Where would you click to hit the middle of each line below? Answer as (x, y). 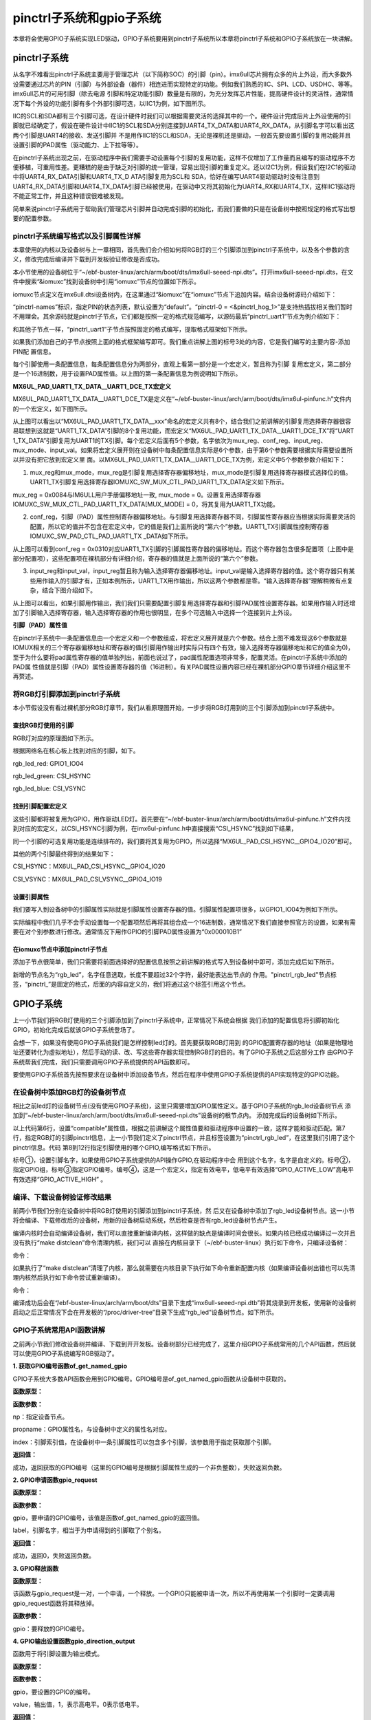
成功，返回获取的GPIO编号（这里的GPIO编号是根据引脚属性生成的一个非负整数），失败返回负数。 (149, 1467)
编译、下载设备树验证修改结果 (62, 1197)
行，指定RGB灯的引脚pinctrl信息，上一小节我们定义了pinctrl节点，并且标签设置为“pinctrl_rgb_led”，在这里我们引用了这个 (184, 1138)
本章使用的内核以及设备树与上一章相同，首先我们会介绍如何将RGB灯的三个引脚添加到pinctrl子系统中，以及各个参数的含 (181, 250)
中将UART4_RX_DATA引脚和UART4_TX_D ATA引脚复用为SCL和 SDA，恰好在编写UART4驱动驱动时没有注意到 (166, 177)
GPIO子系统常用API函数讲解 (59, 1330)
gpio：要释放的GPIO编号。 (50, 1628)
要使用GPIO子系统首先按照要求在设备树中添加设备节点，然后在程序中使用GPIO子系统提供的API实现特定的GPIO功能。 (178, 1074)
